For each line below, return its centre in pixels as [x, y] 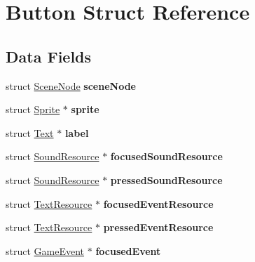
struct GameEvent [45, 250]
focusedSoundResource [166, 156]
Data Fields [49, 56]
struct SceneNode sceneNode [71, 85]
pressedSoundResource [166, 179]
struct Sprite [33, 109]
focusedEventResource [158, 203]
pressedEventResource [158, 227]
